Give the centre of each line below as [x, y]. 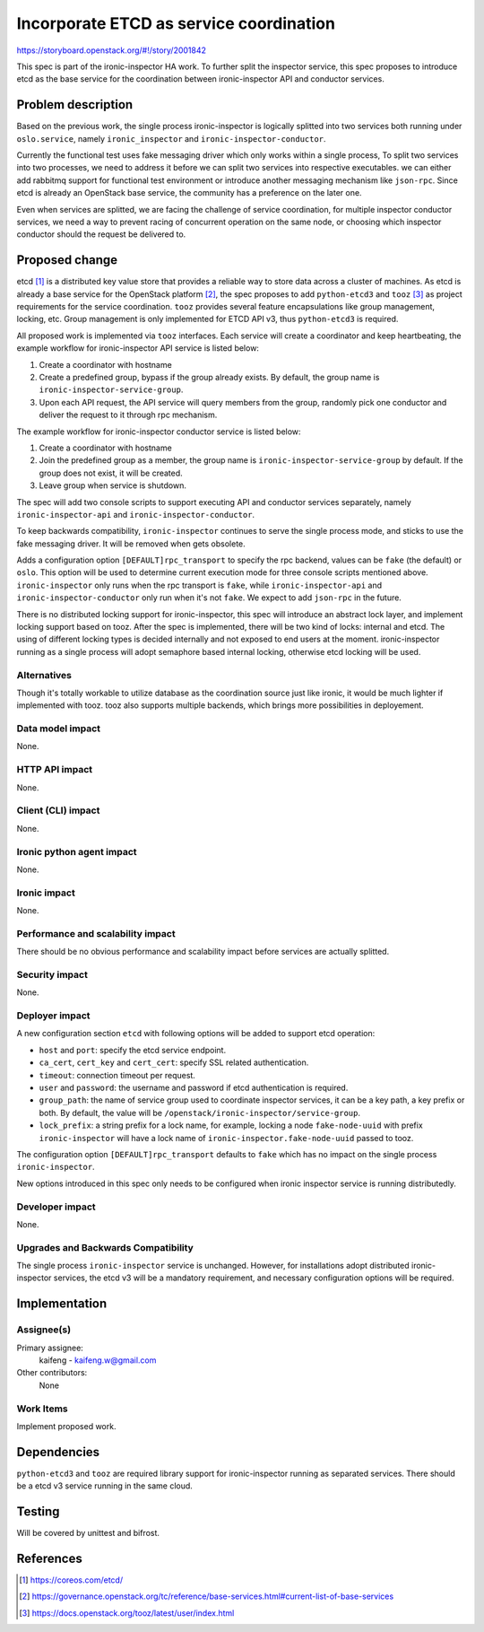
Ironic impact [46, 893]
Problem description [75, 105]
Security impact [52, 974]
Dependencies [58, 1452]
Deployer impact [53, 1016]
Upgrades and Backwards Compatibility [105, 1247]
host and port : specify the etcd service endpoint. [133, 1050]
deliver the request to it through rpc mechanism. [128, 415]
